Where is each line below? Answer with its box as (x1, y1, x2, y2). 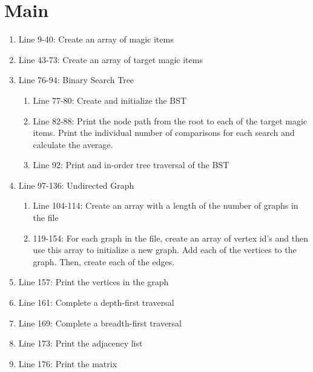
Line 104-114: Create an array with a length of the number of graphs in (33, 199, 298, 212)
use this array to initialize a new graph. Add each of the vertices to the (33, 243, 297, 256)
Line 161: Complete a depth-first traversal (18, 296, 174, 309)
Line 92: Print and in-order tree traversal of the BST (33, 158, 229, 171)
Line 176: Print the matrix (18, 357, 117, 370)
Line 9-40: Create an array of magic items (18, 33, 174, 46)
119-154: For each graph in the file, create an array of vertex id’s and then (33, 231, 308, 244)
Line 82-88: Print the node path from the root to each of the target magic (33, 114, 308, 127)
